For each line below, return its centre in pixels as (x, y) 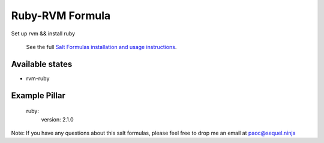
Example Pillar (38, 95)
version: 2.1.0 (58, 119)
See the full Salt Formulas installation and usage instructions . (101, 47)
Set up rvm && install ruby (43, 34)
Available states (42, 64)
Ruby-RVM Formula (61, 16)
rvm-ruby (38, 78)
